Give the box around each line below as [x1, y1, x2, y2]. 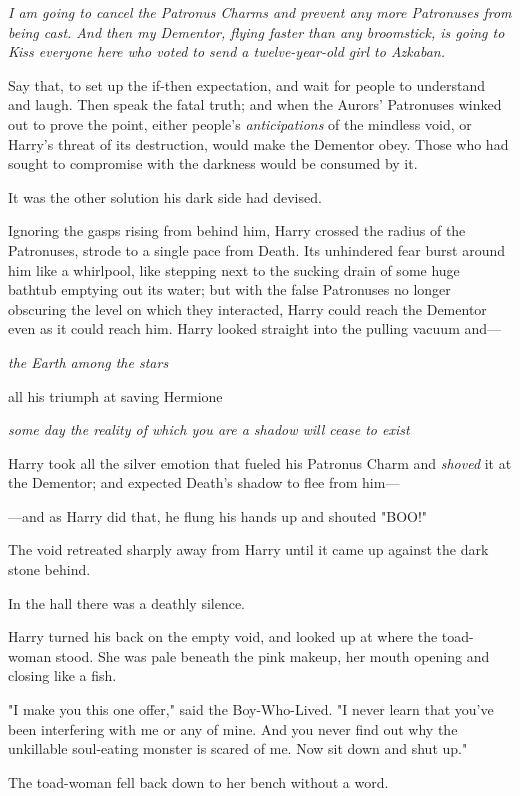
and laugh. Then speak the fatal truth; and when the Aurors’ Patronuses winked [8, 94, 502, 115]
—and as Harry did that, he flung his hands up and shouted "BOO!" [8, 505, 428, 526]
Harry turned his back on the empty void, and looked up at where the [8, 626, 438, 647]
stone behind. [8, 559, 91, 580]
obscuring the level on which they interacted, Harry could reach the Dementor [8, 298, 487, 319]
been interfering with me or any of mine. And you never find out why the [8, 718, 458, 739]
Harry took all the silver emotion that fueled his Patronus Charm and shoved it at [8, 452, 512, 473]
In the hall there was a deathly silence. [8, 592, 246, 613]
